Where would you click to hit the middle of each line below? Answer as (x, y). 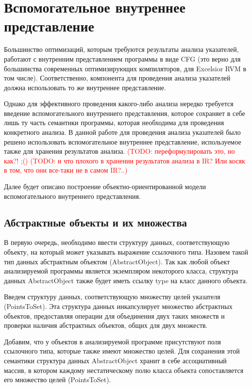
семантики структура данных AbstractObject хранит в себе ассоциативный (115, 360)
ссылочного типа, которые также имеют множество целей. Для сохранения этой (122, 351)
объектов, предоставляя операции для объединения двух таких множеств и (114, 315)
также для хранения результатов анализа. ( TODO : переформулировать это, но (119, 151)
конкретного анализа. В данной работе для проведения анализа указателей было (122, 132)
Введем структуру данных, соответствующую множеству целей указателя (112, 297)
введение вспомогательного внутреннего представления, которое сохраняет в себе (125, 113)
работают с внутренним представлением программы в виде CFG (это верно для (122, 58)
